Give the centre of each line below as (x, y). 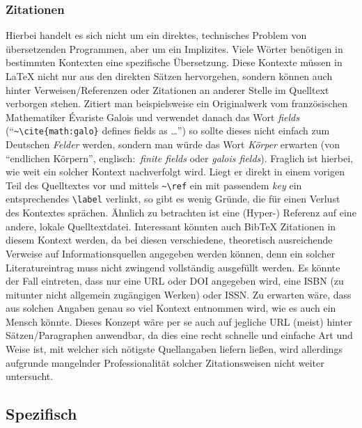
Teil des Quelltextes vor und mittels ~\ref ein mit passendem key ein (154, 185)
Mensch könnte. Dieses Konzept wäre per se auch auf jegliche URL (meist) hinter (179, 321)
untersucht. (30, 376)
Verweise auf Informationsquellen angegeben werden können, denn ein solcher (171, 253)
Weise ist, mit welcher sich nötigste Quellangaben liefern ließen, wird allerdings (174, 349)
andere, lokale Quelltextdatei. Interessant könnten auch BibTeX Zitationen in (171, 226)
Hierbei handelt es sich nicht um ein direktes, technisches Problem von (156, 35)
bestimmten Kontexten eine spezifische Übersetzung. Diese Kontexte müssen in (174, 62)
